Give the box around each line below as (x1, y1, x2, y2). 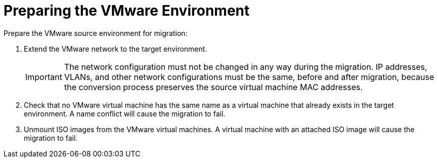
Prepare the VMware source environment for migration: (4, 28, 188, 37)
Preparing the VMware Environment (4, 2, 250, 19)
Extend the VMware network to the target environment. (24, 44, 207, 53)
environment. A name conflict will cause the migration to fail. (24, 109, 226, 118)
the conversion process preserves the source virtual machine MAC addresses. (64, 82, 363, 92)
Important (25, 71, 62, 82)
